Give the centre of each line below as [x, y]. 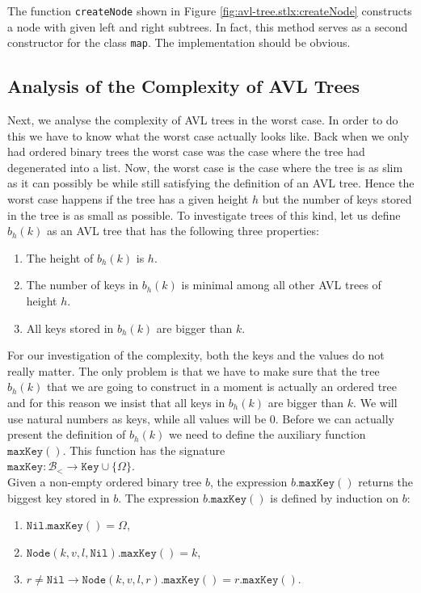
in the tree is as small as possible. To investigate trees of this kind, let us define [204, 214]
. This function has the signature [144, 450]
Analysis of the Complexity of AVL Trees [184, 86]
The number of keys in [82, 285]
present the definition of [67, 434]
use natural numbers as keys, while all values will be [137, 418]
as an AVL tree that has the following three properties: [183, 231]
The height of [60, 257]
